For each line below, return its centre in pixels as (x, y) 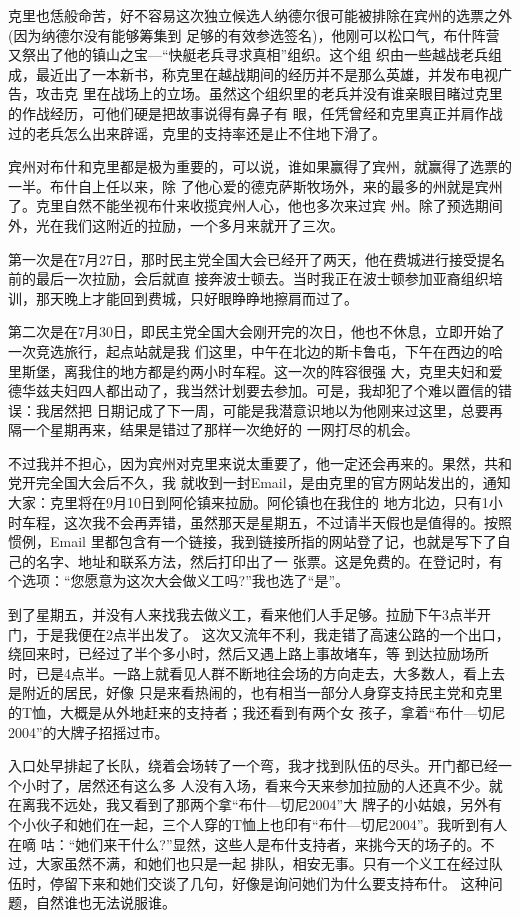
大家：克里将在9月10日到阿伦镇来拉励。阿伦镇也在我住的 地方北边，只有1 (248, 502)
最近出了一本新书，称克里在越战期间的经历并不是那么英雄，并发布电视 (266, 73)
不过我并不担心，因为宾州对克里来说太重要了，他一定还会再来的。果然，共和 (260, 462)
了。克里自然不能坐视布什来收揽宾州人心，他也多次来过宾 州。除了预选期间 (255, 205)
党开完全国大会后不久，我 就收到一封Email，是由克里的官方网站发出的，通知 (259, 482)
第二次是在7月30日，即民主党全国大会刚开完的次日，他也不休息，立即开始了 (256, 331)
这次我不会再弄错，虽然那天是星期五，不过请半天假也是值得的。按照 (287, 521)
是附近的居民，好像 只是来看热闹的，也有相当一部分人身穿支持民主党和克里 (255, 692)
